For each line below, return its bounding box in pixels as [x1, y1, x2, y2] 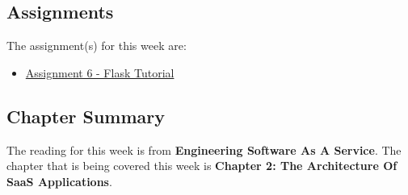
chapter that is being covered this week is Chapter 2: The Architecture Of [6, 157, 397, 174]
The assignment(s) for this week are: [6, 37, 187, 54]
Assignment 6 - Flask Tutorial [25, 64, 175, 81]
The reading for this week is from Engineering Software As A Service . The [6, 141, 402, 158]
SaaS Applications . [6, 172, 112, 189]
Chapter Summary [6, 103, 165, 128]
